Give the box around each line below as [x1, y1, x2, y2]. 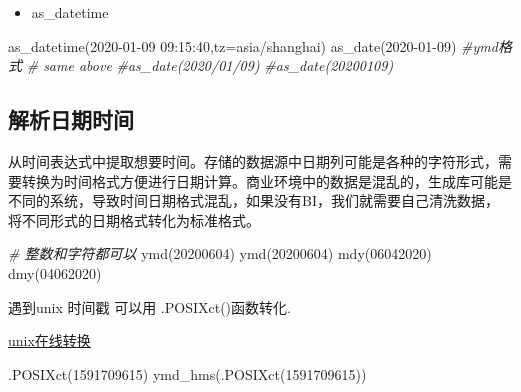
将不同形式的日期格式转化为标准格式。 [8, 209, 260, 230]
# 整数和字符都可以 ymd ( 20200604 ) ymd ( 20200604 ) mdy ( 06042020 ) [8, 243, 432, 264]
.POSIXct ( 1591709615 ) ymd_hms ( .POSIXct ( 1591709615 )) [8, 363, 367, 384]
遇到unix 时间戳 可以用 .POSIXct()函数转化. [8, 296, 291, 317]
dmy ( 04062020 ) [8, 262, 102, 283]
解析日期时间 [8, 104, 134, 135]
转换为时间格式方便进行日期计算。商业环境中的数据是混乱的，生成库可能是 [21, 170, 512, 191]
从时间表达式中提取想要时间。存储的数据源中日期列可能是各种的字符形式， [8, 150, 498, 171]
